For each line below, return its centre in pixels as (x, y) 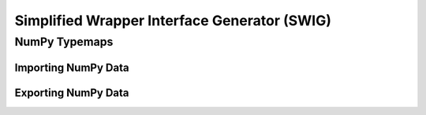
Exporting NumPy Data (72, 93)
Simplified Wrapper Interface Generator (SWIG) (173, 20)
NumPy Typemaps (64, 42)
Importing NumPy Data (72, 67)
